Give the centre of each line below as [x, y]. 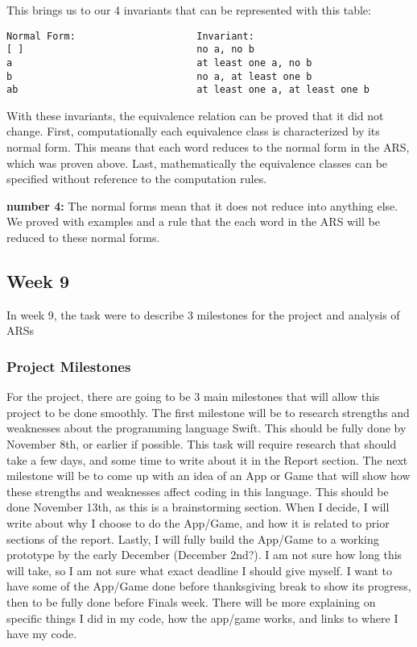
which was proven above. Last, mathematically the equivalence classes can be [197, 163]
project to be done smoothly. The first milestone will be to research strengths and [208, 412]
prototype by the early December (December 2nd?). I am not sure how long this [204, 555]
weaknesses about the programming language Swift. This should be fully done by [206, 428]
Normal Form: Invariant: [130, 36]
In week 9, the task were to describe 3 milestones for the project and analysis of [203, 314]
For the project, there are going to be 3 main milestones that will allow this [193, 397]
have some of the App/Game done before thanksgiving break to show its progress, [209, 586]
